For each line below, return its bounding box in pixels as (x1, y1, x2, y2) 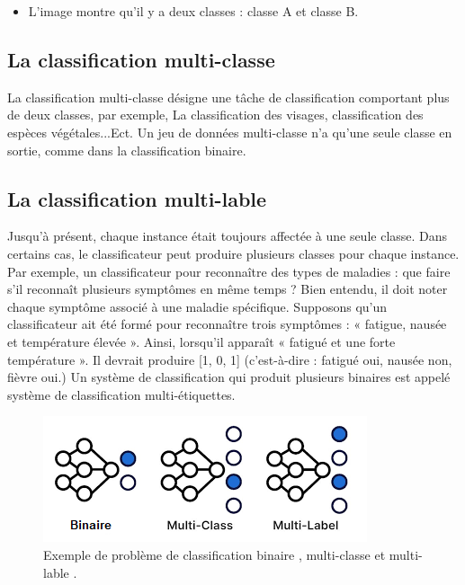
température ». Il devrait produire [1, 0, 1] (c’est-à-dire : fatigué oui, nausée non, (7, 350, 452, 368)
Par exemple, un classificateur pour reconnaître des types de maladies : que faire (7, 261, 451, 280)
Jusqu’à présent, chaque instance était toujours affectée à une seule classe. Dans (7, 226, 448, 245)
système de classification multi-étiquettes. (7, 385, 236, 403)
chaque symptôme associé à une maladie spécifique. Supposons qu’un (7, 297, 388, 315)
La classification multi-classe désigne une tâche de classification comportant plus (7, 87, 450, 106)
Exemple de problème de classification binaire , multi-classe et (43, 545, 386, 563)
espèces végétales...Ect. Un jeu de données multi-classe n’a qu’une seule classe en (7, 122, 452, 141)
